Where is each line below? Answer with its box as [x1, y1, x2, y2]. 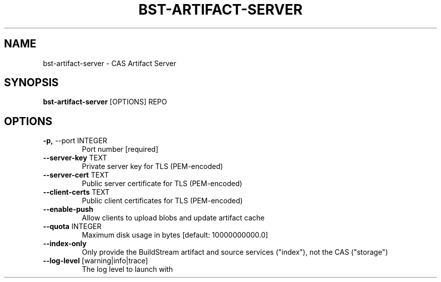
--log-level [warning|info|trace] [43, 256, 148, 265]
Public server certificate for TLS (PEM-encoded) [82, 179, 243, 188]
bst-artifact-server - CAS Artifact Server [43, 59, 177, 68]
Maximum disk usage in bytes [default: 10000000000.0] [82, 231, 268, 240]
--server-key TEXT [43, 153, 107, 162]
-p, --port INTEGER [43, 136, 107, 145]
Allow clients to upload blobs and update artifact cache [82, 213, 265, 222]
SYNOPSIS [4, 76, 59, 89]
